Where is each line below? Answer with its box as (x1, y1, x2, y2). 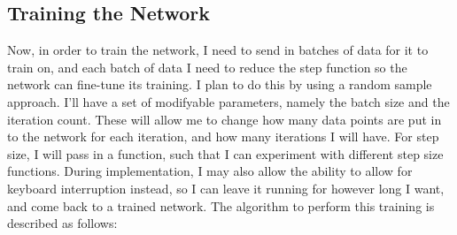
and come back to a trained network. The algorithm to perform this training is (7, 196, 435, 215)
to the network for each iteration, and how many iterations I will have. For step (7, 127, 439, 146)
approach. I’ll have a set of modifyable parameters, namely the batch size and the (7, 92, 450, 110)
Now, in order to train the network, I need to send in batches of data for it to (7, 41, 429, 59)
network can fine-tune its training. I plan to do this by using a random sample (7, 75, 432, 94)
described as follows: (7, 214, 118, 232)
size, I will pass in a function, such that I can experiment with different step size (7, 144, 444, 163)
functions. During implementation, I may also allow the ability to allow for (7, 162, 413, 180)
